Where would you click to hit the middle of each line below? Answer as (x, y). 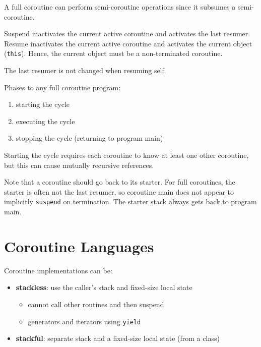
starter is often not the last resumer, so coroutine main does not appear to (119, 191)
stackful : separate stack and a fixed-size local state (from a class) (118, 338)
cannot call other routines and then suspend (96, 304)
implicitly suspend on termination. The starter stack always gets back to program (130, 201)
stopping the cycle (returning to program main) (89, 138)
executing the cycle (45, 121)
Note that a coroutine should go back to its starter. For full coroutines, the (120, 182)
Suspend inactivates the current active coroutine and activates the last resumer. (127, 34)
